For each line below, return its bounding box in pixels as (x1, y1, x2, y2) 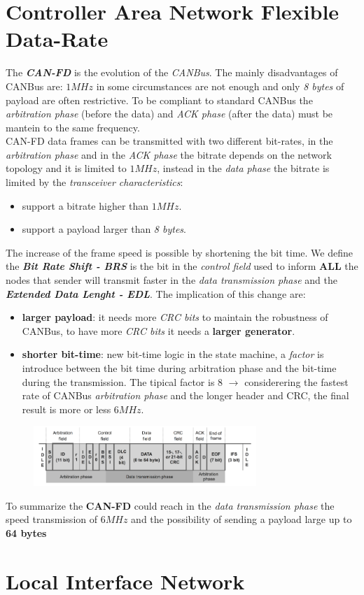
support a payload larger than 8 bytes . (22, 222, 186, 236)
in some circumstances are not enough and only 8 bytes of (96, 78, 344, 93)
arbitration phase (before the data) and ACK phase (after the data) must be (6, 106, 333, 121)
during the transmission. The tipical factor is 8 (22, 374, 223, 389)
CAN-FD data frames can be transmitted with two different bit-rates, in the (6, 134, 333, 148)
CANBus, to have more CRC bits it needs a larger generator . (22, 323, 295, 338)
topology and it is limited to (6, 161, 127, 175)
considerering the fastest (244, 374, 349, 389)
